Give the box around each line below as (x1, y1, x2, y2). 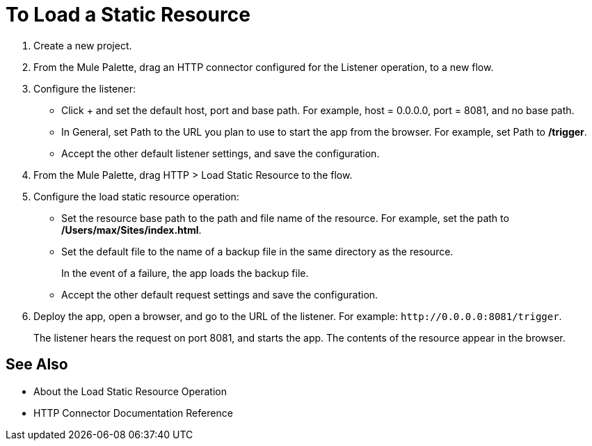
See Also (6, 356, 68, 374)
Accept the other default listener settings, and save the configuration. (61, 147, 380, 159)
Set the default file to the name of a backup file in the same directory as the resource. (61, 245, 454, 257)
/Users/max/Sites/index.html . (61, 223, 202, 236)
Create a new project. (33, 39, 132, 51)
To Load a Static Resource (6, 3, 250, 26)
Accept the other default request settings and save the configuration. (61, 288, 378, 301)
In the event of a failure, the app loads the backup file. (61, 266, 309, 279)
